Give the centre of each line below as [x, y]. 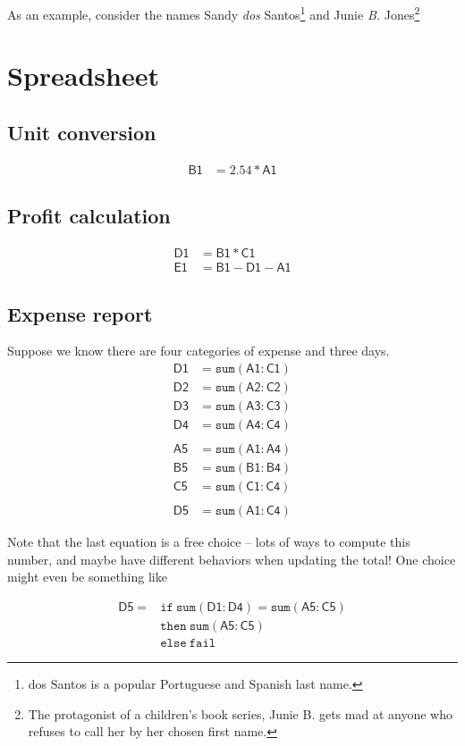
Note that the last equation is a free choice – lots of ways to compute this [209, 542]
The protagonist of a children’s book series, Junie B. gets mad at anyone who [240, 713]
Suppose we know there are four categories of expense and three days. [199, 351]
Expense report [80, 313]
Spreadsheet [83, 75]
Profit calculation [89, 216]
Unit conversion [82, 133]
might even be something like [87, 577]
